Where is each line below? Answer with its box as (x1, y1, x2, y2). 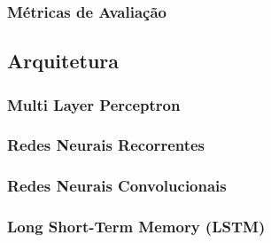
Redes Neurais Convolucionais (7, 175, 227, 197)
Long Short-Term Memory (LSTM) (7, 216, 266, 238)
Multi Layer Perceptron (7, 93, 181, 115)
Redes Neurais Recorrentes (7, 134, 205, 156)
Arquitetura (7, 47, 120, 74)
